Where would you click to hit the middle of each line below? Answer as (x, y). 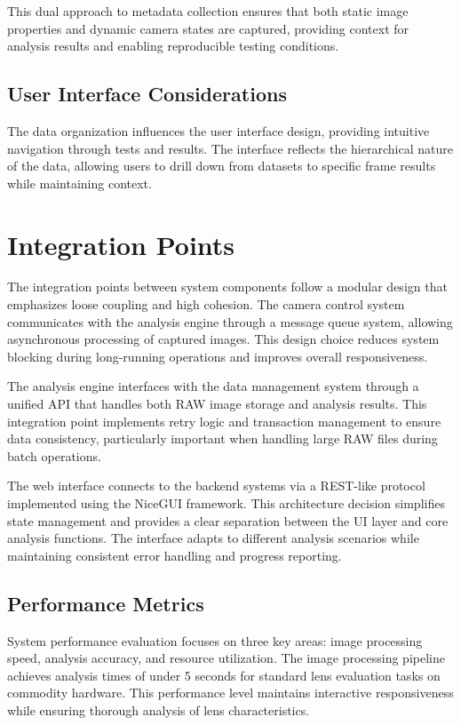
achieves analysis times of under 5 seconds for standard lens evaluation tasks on (224, 675)
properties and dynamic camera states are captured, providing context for (208, 28)
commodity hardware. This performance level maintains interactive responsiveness (230, 693)
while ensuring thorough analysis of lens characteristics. (159, 709)
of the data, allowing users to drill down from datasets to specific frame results (222, 166)
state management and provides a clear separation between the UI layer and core (228, 520)
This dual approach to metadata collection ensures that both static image (208, 11)
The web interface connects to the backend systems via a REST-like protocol (216, 486)
